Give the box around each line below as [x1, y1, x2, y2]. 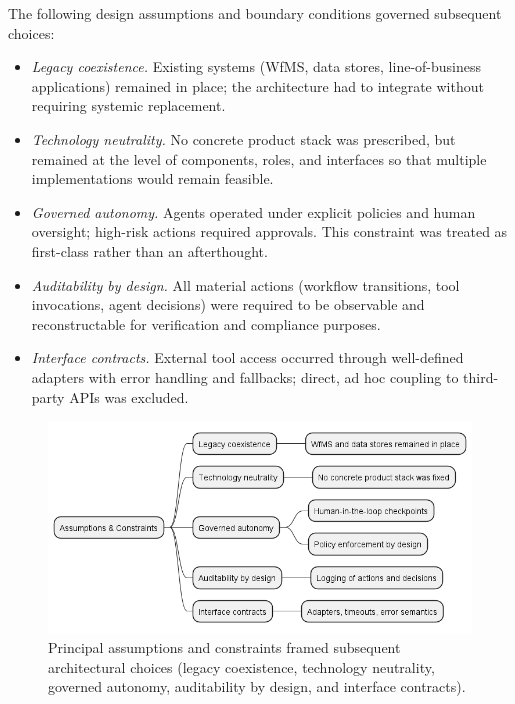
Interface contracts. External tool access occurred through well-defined [31, 347, 464, 368]
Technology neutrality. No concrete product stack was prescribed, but [31, 128, 456, 149]
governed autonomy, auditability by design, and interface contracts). [48, 676, 466, 697]
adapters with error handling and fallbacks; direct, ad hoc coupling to [31, 366, 459, 387]
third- [463, 366, 499, 387]
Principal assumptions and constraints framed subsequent [48, 637, 401, 658]
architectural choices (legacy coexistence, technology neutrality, [48, 656, 435, 677]
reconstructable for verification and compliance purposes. [31, 313, 381, 334]
